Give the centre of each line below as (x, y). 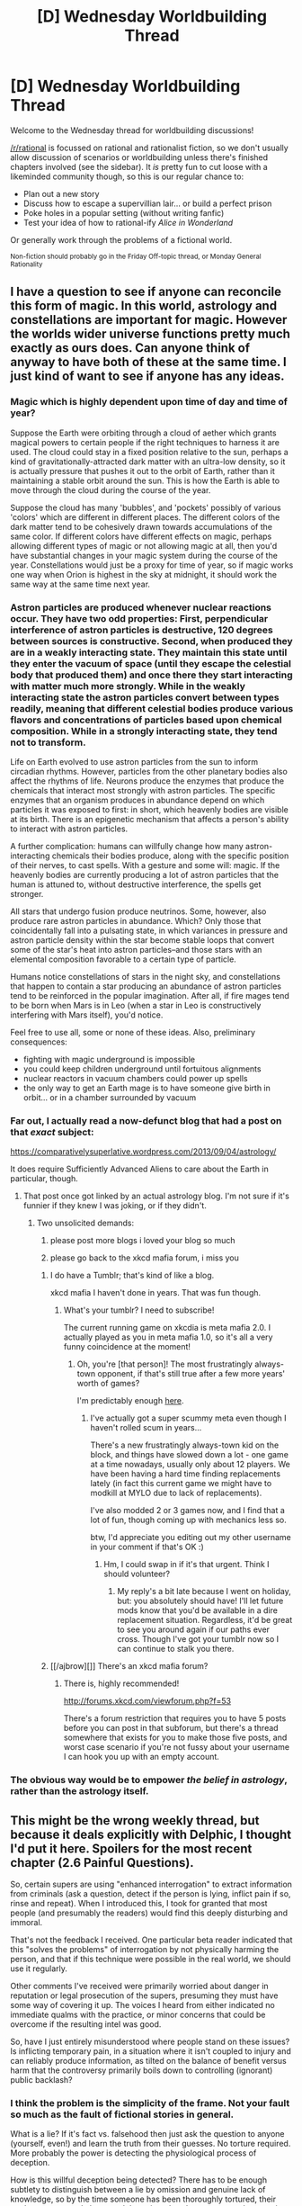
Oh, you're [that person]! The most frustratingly (164, 1364)
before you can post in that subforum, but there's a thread (171, 1728)
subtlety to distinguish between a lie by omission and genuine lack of (138, 2190)
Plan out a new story (61, 193)
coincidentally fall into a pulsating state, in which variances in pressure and (149, 930)
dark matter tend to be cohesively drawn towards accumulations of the (142, 526)
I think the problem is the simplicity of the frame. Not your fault (150, 2103)
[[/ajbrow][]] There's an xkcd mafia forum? (129, 1666)
